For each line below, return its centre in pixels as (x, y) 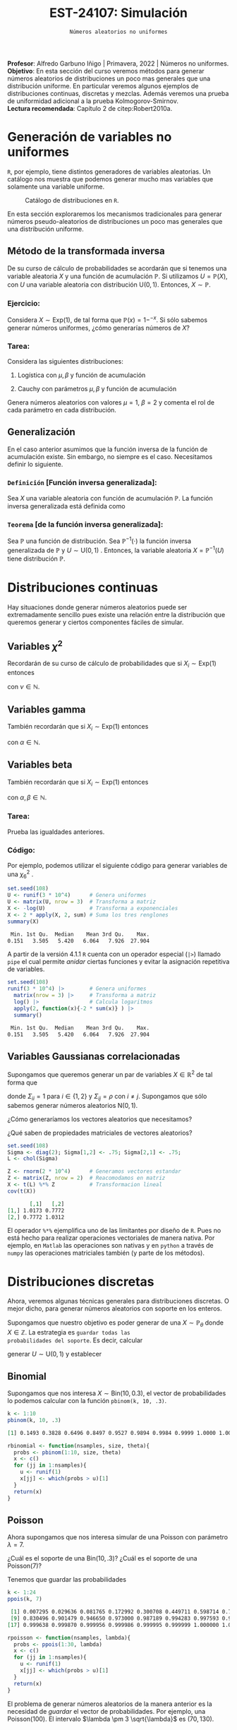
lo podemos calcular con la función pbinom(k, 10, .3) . (87, 1401)
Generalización (41, 432)
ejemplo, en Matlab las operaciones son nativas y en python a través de (110, 1246)
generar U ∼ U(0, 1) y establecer (55, 1354)
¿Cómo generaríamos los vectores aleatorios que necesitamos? (100, 1119)
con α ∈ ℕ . (24, 742)
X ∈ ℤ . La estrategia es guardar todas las (69, 1332)
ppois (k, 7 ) (25, 1599)
